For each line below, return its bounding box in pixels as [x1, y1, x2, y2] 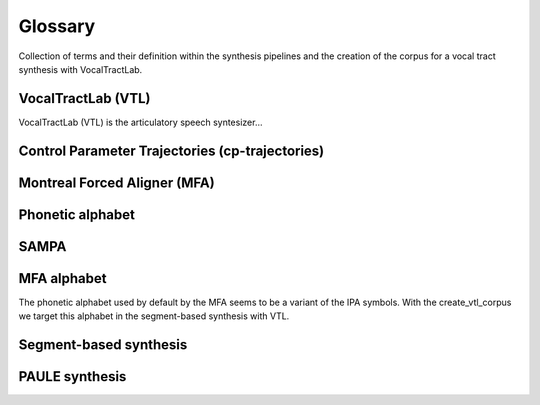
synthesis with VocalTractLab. [18, 63, 143, 75]
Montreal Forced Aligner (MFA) [18, 174, 215, 191]
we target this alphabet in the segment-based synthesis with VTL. [18, 310, 290, 322]
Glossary [18, 15, 96, 37]
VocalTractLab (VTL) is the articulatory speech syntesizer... [18, 116, 263, 128]
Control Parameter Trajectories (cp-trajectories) [18, 142, 325, 159]
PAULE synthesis [18, 368, 127, 385]
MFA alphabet [18, 270, 107, 287]
